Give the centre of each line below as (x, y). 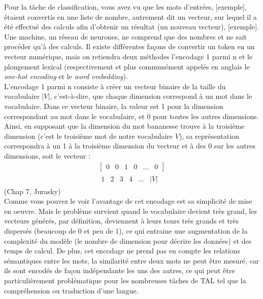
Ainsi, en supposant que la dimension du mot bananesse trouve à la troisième (124, 126)
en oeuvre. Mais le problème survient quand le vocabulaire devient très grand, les (130, 211)
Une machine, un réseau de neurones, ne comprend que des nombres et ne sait (126, 36)
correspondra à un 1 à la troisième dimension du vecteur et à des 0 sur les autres (130, 146)
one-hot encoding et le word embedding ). (66, 76)
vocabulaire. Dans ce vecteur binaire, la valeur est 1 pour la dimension (114, 106)
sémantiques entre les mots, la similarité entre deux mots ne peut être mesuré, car (132, 260)
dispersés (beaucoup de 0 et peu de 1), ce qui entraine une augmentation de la (126, 230)
